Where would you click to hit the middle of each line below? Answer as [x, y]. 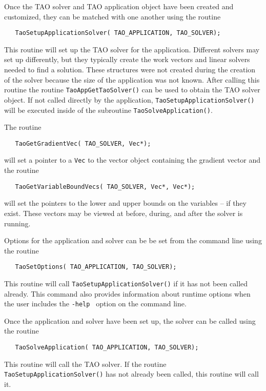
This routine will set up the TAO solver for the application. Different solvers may [132, 49]
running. [17, 223]
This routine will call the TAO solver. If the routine [85, 364]
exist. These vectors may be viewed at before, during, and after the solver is [124, 213]
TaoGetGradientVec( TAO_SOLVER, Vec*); [83, 143]
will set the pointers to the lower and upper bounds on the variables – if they [125, 203]
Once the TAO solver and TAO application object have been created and [119, 6]
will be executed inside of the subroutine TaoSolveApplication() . [108, 110]
